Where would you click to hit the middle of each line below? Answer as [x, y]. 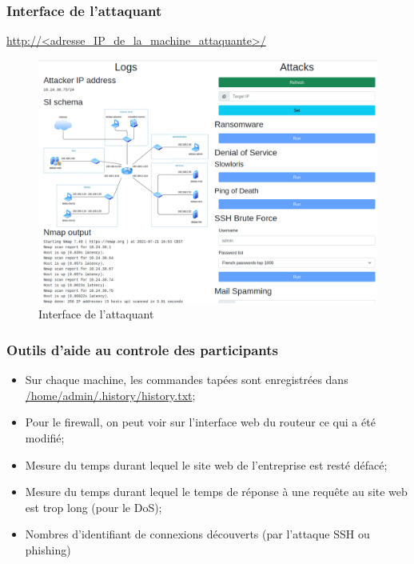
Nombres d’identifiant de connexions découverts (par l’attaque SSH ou [197, 534]
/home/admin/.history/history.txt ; [110, 395]
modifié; [45, 437]
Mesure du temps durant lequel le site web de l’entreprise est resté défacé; [206, 464]
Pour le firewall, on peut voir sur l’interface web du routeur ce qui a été [200, 422]
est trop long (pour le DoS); [94, 507]
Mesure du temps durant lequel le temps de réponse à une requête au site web [216, 492]
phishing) [48, 549]
